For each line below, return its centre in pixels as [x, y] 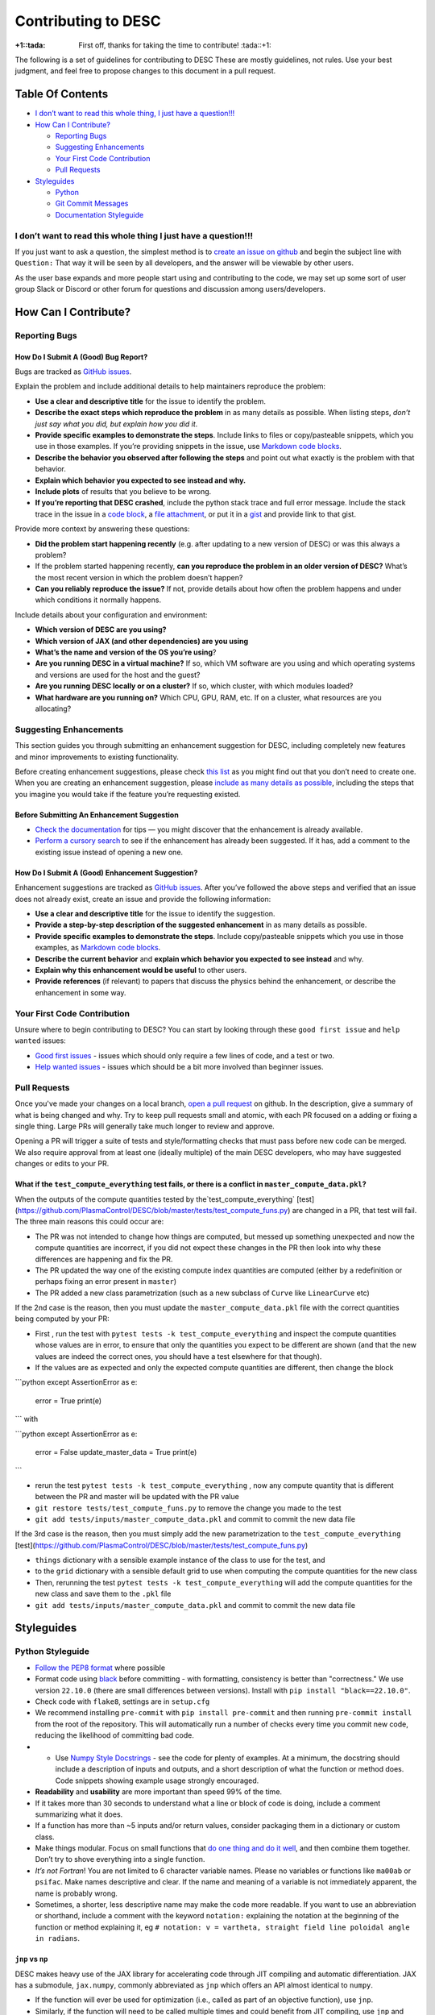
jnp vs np [31, 1959]
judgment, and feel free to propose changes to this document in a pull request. [145, 71]
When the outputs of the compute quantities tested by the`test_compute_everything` [155, 1199]
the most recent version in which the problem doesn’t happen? [139, 577]
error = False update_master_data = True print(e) [116, 1452]
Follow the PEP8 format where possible [100, 1668]
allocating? [53, 708]
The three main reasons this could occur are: [89, 1222]
